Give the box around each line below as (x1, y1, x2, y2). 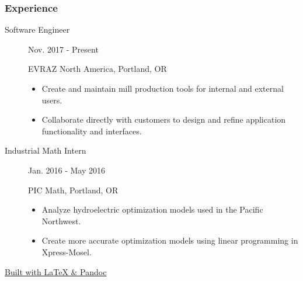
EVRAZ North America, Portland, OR (28, 63, 167, 75)
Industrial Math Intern (5, 144, 86, 157)
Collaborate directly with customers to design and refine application (41, 113, 286, 126)
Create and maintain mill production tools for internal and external (41, 82, 284, 94)
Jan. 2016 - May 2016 (28, 164, 106, 176)
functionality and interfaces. (41, 124, 142, 137)
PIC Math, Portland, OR (28, 183, 119, 196)
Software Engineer (5, 23, 70, 36)
